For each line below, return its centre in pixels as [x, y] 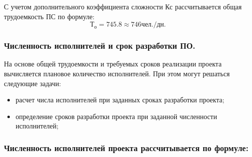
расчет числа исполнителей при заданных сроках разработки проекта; [120, 100]
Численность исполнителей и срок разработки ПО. [100, 46]
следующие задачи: [32, 83]
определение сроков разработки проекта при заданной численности [116, 116]
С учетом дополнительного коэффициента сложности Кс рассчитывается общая [123, 6]
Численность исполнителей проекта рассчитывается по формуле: [126, 147]
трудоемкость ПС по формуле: [49, 16]
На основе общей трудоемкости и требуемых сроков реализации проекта [113, 64]
